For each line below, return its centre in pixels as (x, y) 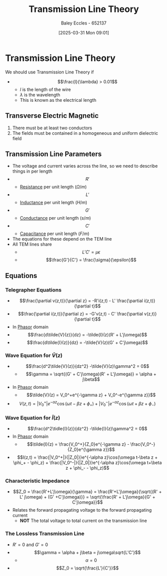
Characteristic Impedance (37, 481)
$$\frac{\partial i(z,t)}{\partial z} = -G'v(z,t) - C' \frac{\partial (81, 314)
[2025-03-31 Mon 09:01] (84, 32)
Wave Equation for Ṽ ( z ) (34, 355)
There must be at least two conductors (52, 128)
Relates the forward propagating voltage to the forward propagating (82, 510)
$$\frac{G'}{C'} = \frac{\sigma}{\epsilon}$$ (91, 260)
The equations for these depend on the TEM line (62, 239)
